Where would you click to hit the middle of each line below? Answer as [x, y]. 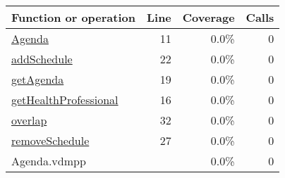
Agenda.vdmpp [49, 161]
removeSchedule [50, 140]
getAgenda [38, 79]
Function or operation [73, 17]
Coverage [208, 17]
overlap [29, 120]
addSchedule [42, 59]
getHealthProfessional [65, 100]
